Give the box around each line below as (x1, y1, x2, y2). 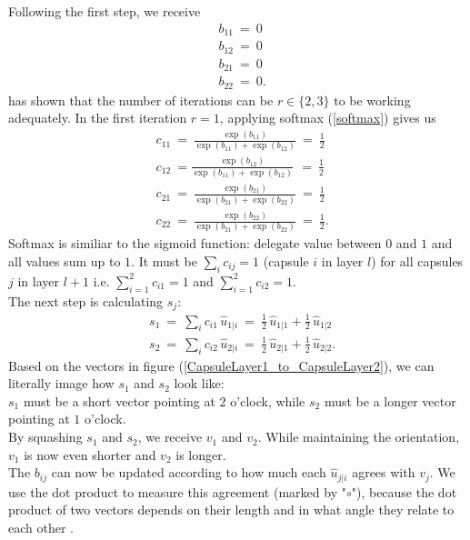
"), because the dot (351, 482, 457, 501)
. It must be (131, 251, 197, 270)
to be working (334, 90, 411, 109)
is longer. (175, 445, 226, 464)
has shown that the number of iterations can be (8, 90, 274, 109)
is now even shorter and (24, 445, 156, 464)
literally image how (8, 374, 115, 393)
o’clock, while (230, 391, 305, 410)
